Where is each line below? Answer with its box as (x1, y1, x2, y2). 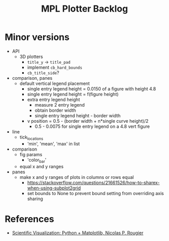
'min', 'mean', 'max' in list (27, 140, 80, 147)
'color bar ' (27, 157, 47, 164)
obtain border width (34, 107, 76, 113)
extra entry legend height (27, 97, 80, 103)
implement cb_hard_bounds (27, 64, 82, 70)
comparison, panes (12, 75, 53, 81)
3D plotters (19, 54, 44, 60)
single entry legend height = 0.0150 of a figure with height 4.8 (27, 85, 156, 91)
